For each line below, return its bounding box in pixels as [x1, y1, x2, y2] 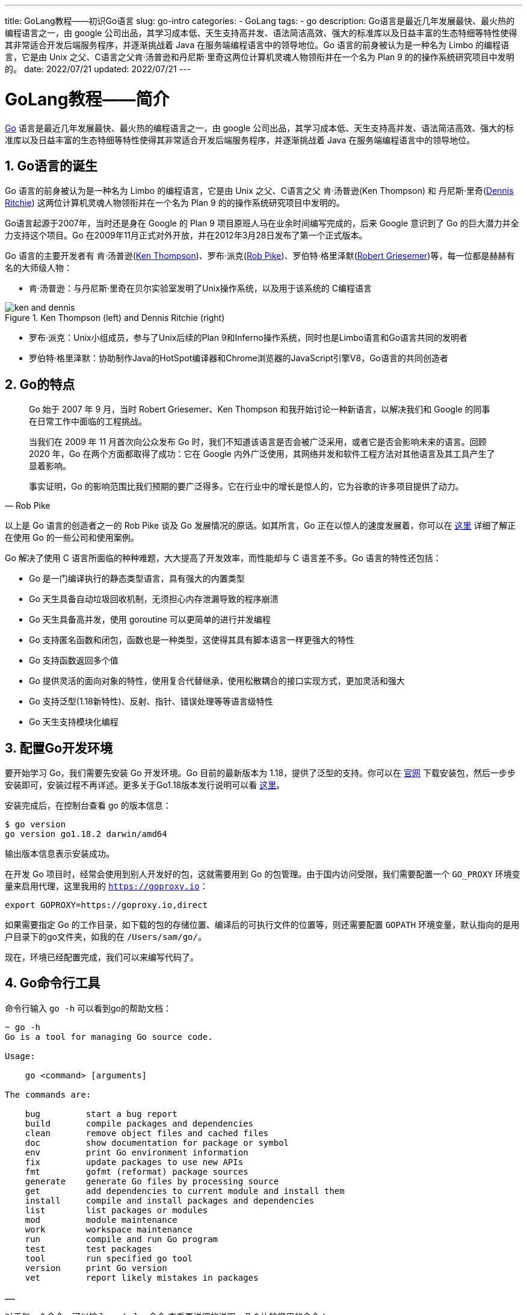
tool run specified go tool [25, 1253, 193, 1263]
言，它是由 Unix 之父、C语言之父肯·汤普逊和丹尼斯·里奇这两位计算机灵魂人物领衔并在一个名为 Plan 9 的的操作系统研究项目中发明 [5, 52, 514, 62]
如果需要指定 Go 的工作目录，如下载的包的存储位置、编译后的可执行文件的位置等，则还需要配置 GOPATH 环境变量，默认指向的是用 [5, 919, 520, 930]
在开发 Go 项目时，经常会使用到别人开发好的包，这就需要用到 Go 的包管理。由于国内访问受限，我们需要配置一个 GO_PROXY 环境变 [5, 869, 520, 880]
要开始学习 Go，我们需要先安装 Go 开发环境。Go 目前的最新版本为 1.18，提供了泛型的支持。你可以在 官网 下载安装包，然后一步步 [5, 768, 516, 779]
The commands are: [5, 1089, 91, 1099]
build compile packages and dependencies [25, 1118, 254, 1128]
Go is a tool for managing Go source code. [5, 1031, 213, 1042]
